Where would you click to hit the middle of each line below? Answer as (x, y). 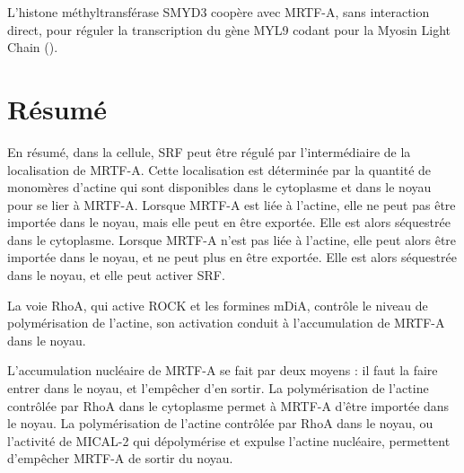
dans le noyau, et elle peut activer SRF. (116, 275)
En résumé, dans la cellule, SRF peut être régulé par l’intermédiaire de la (209, 151)
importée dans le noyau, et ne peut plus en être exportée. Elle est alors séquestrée (232, 257)
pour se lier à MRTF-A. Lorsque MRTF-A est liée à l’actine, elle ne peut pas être (232, 204)
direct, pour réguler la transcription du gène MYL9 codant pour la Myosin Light (229, 29)
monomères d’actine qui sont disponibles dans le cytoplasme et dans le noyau (219, 187)
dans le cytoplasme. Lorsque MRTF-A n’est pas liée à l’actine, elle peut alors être (232, 239)
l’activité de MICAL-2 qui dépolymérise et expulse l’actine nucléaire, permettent (229, 440)
